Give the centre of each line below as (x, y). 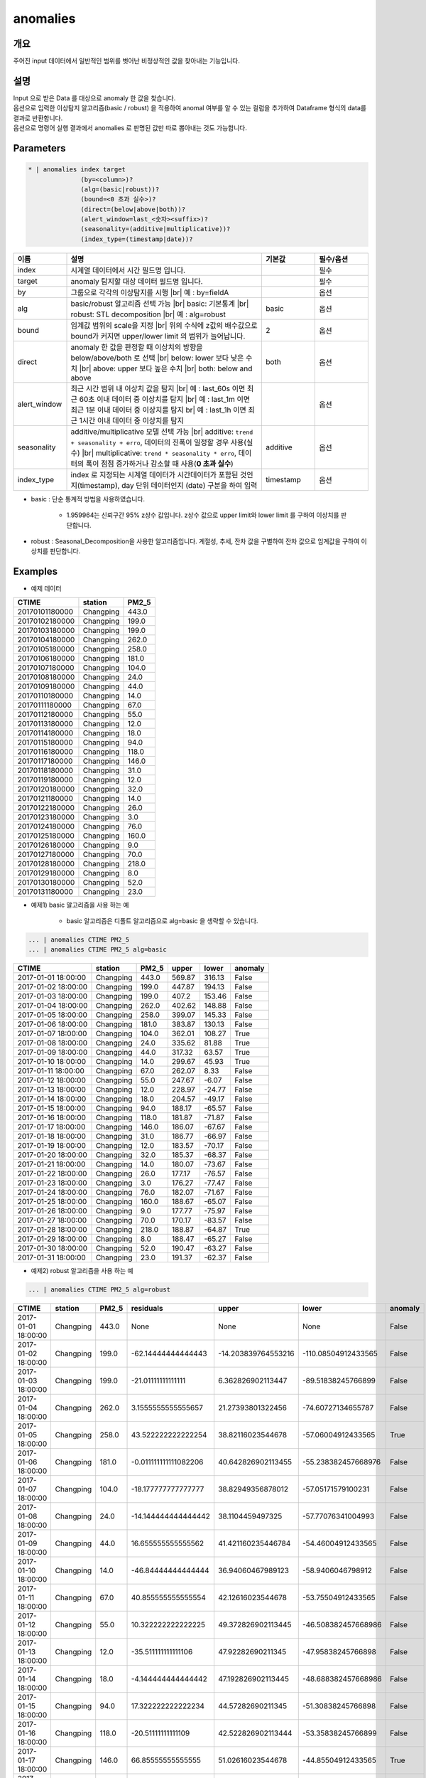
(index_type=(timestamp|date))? (137, 239)
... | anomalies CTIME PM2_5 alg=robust (99, 1290)
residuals (147, 1309)
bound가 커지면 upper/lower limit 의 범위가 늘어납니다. (158, 336)
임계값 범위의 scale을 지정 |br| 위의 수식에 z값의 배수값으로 (164, 325)
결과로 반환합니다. (38, 118)
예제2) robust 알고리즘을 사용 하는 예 (82, 1271)
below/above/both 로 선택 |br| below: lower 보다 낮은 (157, 358)
